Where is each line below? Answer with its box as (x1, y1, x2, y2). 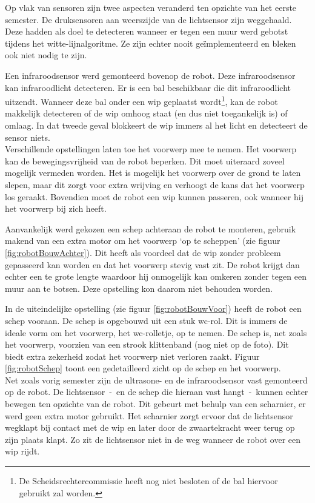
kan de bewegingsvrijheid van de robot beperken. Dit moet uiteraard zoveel (5, 154, 285, 167)
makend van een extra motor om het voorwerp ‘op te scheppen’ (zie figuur (5, 234, 280, 247)
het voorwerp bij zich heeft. (5, 202, 107, 215)
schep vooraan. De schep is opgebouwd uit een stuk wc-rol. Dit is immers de (5, 314, 288, 326)
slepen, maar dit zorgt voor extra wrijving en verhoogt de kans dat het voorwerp (5, 178, 305, 191)
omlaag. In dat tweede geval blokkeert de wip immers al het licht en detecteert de (5, 119, 308, 131)
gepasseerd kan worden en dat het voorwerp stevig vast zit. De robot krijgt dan (5, 258, 300, 271)
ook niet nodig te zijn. (5, 49, 87, 61)
